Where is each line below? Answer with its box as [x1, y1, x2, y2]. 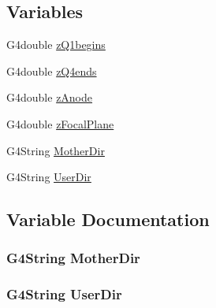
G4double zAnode [6, 89, 93, 106]
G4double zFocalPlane [6, 115, 114, 132]
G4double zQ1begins [6, 36, 106, 53]
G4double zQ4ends [6, 62, 97, 79]
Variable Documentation [6, 207, 210, 232]
